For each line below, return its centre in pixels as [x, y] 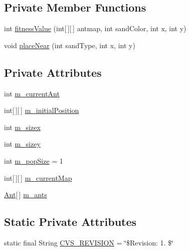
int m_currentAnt [32, 93]
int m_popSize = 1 [34, 160]
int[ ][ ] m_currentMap [38, 177]
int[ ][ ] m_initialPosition [42, 110]
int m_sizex [22, 127]
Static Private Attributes [70, 222]
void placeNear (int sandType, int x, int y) [70, 45]
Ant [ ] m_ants [26, 195]
